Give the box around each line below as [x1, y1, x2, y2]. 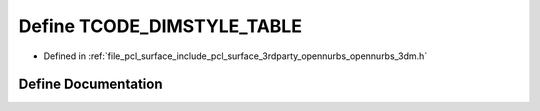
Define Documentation [18, 76, 163, 93]
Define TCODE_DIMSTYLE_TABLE [18, 15, 302, 37]
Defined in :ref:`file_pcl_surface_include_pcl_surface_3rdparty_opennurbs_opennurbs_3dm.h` [43, 50, 428, 62]
